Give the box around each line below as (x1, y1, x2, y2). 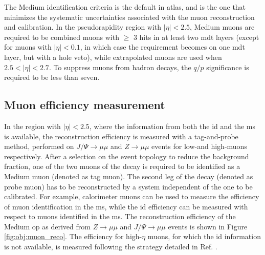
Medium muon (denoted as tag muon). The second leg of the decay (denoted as (4, 171, 253, 181)
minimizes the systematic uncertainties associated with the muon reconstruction (4, 11, 255, 22)
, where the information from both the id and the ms (89, 120, 256, 131)
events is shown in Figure (168, 221, 248, 231)
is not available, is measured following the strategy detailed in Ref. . (4, 241, 217, 252)
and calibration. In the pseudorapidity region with (4, 22, 162, 32)
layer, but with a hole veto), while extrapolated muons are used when (4, 51, 222, 62)
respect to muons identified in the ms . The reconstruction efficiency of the (4, 211, 236, 222)
